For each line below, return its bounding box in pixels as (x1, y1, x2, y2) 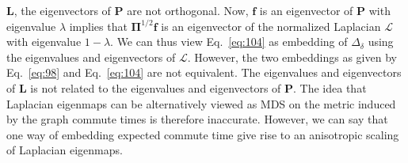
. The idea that (293, 79, 367, 96)
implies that (69, 17, 128, 34)
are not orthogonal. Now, (127, 2, 249, 18)
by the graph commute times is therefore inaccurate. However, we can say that (6, 111, 388, 127)
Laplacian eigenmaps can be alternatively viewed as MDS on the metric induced (6, 95, 396, 112)
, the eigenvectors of (13, 2, 111, 18)
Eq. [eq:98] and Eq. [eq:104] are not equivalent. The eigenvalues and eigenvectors (6, 64, 402, 81)
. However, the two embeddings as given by (187, 48, 397, 65)
